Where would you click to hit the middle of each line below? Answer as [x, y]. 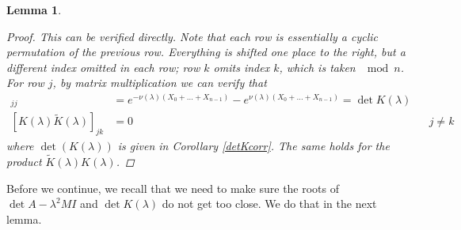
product [24, 162]
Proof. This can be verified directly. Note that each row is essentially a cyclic [192, 36]
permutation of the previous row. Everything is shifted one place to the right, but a [206, 52]
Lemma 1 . [34, 9]
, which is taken [317, 67]
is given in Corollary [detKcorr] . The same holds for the [253, 146]
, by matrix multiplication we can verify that [160, 83]
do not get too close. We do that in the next [269, 204]
